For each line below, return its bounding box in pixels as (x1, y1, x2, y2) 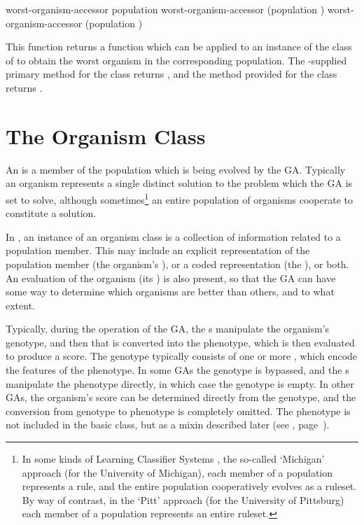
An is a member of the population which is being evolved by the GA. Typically (6, 162, 346, 176)
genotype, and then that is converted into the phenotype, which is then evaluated (6, 335, 355, 349)
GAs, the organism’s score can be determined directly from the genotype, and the (6, 390, 356, 405)
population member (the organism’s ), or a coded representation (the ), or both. (6, 256, 349, 271)
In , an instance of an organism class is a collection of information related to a (6, 229, 341, 244)
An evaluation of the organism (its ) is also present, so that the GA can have (6, 270, 336, 285)
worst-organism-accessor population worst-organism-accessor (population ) (6, 2, 325, 16)
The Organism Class (6, 121, 206, 150)
